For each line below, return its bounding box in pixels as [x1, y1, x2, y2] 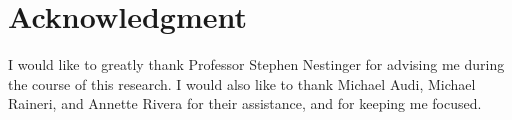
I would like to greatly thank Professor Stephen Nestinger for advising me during [8, 54, 505, 75]
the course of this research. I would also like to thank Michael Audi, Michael [8, 73, 476, 94]
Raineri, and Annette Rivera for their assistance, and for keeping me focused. [8, 93, 482, 114]
